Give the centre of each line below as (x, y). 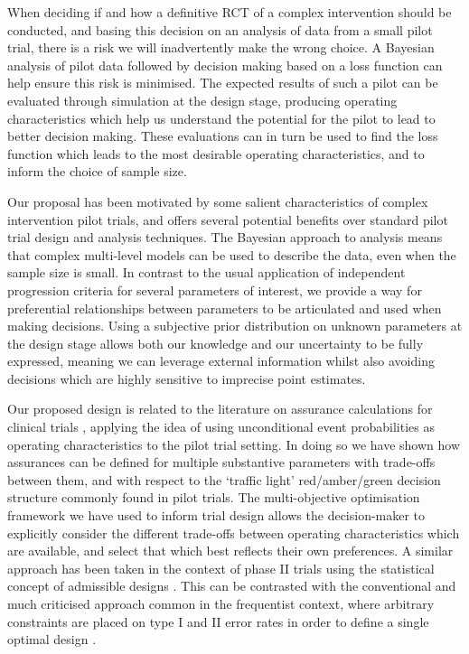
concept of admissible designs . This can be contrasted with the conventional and (232, 586)
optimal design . (52, 639)
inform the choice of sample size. (97, 171)
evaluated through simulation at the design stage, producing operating (202, 100)
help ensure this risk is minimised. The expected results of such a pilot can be (223, 83)
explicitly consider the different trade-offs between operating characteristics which (234, 533)
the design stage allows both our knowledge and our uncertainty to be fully (216, 343)
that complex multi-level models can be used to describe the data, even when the (232, 254)
